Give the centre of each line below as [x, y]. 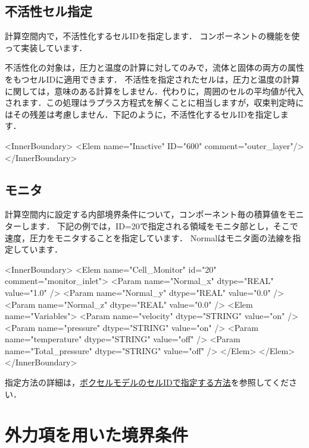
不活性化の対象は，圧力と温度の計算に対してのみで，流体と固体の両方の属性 [155, 67]
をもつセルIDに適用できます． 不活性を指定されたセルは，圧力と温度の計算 [152, 79]
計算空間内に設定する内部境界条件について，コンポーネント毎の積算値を [146, 214]
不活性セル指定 [49, 11]
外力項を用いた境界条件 [97, 435]
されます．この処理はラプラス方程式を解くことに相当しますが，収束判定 [146, 102]
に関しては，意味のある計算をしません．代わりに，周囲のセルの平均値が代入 [154, 91]
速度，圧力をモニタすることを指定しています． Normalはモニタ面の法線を [149, 237]
